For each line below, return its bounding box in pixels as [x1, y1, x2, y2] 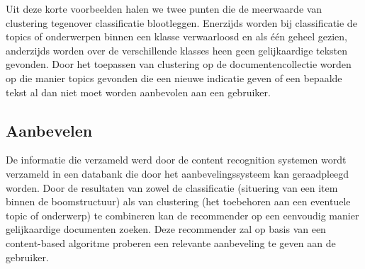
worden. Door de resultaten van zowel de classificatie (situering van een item [6, 180, 338, 195]
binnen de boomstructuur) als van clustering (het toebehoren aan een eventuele [6, 194, 351, 209]
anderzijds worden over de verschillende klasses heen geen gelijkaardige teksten [6, 42, 348, 57]
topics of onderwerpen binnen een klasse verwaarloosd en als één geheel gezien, [6, 29, 347, 44]
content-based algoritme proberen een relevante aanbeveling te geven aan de [6, 235, 336, 250]
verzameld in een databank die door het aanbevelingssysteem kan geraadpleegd [6, 166, 349, 181]
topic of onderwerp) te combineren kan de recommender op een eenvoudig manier [6, 207, 359, 222]
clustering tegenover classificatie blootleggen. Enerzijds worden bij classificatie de [6, 15, 357, 30]
